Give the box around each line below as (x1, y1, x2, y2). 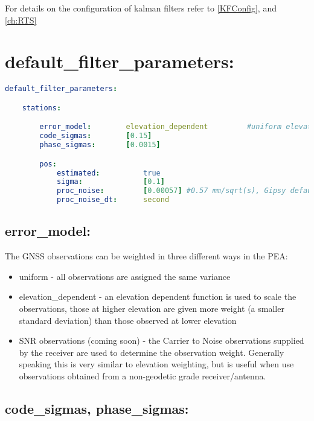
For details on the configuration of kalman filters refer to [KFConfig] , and (5, 2, 277, 14)
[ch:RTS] (5, 13, 37, 26)
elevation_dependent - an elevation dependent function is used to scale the (19, 290, 296, 303)
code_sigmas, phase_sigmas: (5, 399, 189, 417)
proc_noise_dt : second (56, 195, 170, 204)
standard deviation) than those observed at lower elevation (19, 314, 237, 326)
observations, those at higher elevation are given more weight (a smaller (19, 302, 284, 315)
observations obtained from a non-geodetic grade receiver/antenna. (19, 369, 266, 382)
